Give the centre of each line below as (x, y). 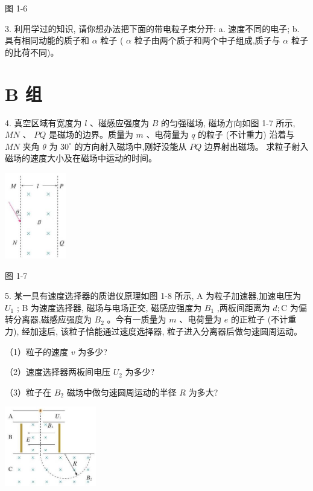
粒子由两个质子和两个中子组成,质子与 (207, 40)
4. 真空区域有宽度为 (43, 122)
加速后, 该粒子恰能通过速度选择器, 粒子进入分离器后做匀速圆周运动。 (166, 331)
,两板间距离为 (243, 307)
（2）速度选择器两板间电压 (58, 372)
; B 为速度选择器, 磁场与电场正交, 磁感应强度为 (109, 307)
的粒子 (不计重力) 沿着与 (246, 134)
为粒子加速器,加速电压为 (254, 296)
